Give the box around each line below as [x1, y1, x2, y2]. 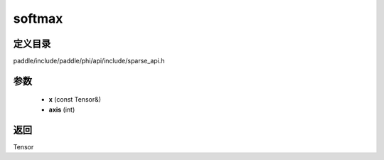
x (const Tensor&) [48, 95, 102, 104]
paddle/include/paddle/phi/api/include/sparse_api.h [13, 57, 165, 65]
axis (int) [48, 105, 75, 114]
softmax [13, 11, 63, 26]
